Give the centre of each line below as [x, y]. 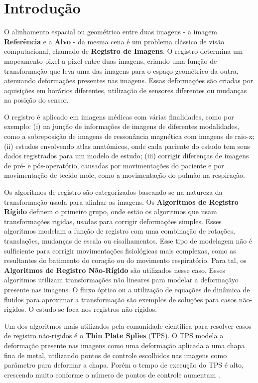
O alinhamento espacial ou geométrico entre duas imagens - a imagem [111, 32]
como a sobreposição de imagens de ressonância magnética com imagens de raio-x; [129, 136]
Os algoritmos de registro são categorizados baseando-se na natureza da [113, 192]
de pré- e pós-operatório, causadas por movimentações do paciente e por [114, 165]
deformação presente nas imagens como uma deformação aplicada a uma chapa [125, 345]
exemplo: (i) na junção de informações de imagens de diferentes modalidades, [122, 126]
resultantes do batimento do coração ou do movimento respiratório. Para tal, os [125, 260]
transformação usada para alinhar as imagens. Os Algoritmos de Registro [121, 201]
